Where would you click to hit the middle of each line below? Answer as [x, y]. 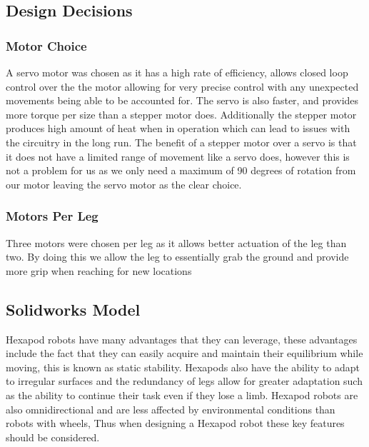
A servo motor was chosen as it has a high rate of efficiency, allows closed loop [177, 72]
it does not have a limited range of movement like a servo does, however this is [178, 156]
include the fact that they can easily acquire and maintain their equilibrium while [184, 353]
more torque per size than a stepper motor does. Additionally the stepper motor [181, 114]
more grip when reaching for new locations [99, 270]
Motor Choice [46, 45]
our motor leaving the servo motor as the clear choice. [124, 184]
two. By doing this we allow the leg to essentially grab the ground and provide [177, 257]
